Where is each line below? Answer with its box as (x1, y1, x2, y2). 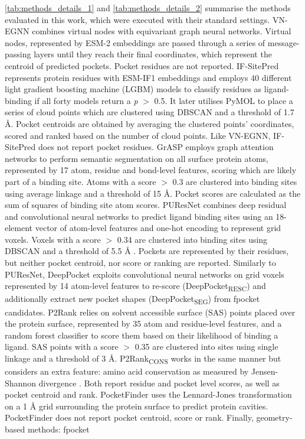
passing (5, 48, 31, 60)
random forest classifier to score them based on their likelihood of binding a (5, 329, 278, 341)
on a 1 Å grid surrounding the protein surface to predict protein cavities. (5, 399, 268, 412)
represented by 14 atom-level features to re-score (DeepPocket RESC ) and (5, 279, 266, 294)
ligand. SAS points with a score (5, 340, 119, 353)
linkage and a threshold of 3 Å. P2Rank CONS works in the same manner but (5, 352, 281, 366)
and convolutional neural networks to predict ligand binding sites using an (5, 210, 273, 222)
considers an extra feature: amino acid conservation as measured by (5, 365, 249, 377)
